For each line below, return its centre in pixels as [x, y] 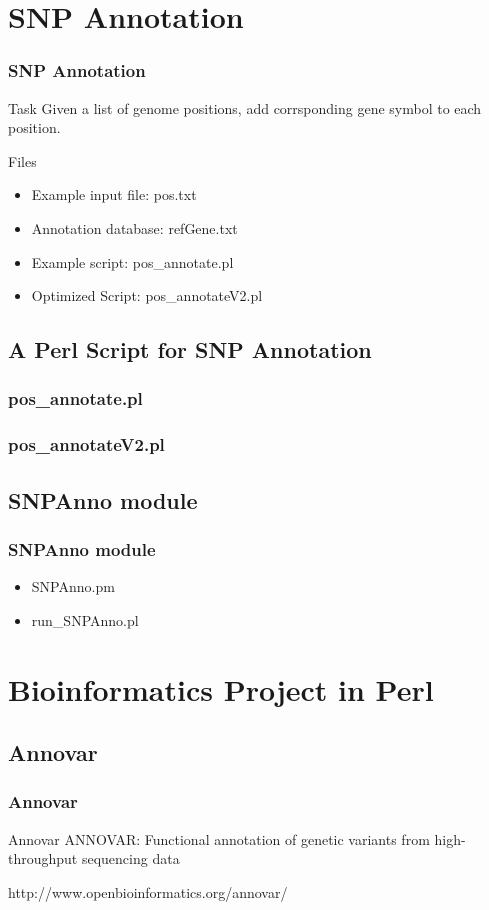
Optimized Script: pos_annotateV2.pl [147, 295]
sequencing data [130, 858]
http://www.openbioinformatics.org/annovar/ [148, 891]
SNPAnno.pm [73, 586]
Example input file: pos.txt [114, 194]
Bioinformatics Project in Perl [221, 688]
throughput [43, 858]
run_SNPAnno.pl [85, 619]
